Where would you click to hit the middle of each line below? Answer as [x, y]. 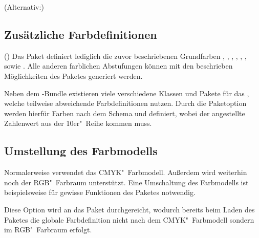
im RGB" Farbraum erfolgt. [48, 230]
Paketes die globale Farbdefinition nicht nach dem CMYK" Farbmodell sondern [129, 219]
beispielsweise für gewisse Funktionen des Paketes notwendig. [100, 192]
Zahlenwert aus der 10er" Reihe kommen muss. [78, 123]
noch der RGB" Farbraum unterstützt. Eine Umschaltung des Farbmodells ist [126, 182]
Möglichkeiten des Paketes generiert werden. [73, 75]
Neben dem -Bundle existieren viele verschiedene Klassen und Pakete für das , [127, 93]
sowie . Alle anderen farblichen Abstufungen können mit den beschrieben [118, 66]
